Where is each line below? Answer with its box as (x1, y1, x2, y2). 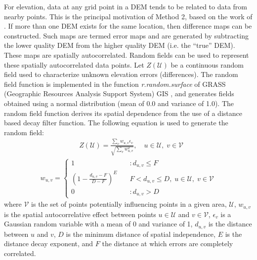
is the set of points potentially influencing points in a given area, (31, 199, 227, 209)
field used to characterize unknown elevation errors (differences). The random (4, 69, 238, 79)
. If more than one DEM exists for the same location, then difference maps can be (4, 21, 252, 31)
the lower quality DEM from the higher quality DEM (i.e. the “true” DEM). (4, 40, 235, 50)
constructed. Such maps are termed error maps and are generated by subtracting (4, 30, 249, 40)
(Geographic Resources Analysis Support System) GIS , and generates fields (4, 88, 234, 99)
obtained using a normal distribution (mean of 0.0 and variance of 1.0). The (4, 98, 234, 108)
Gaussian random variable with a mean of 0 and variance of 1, (4, 219, 193, 229)
